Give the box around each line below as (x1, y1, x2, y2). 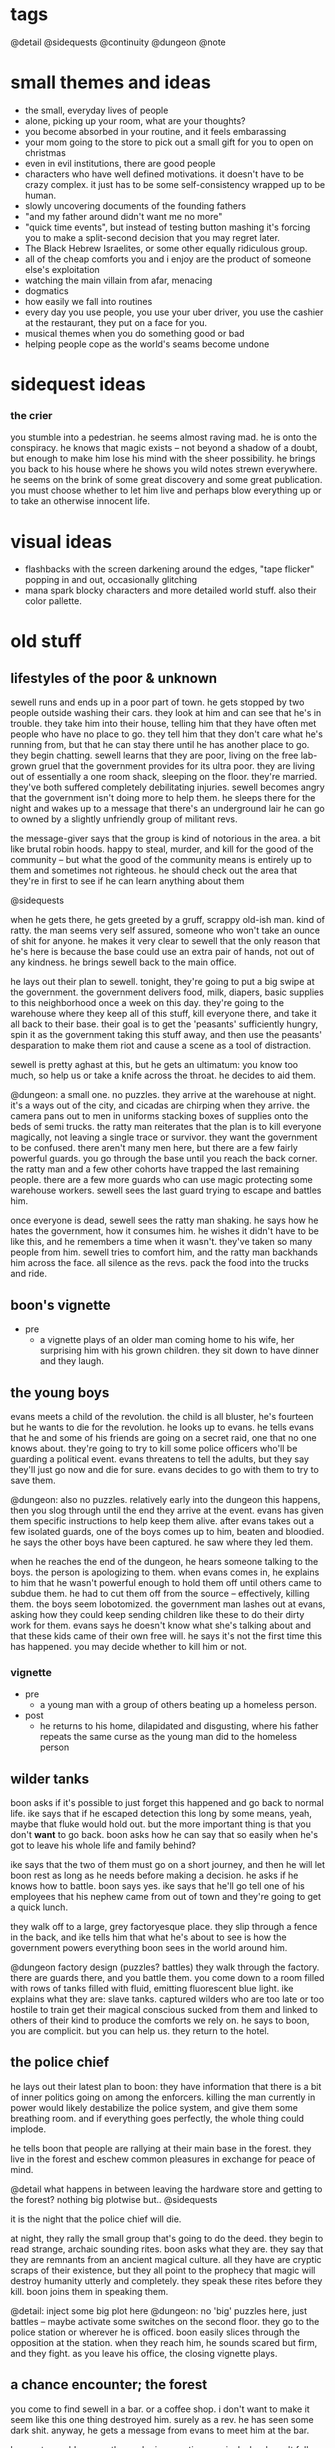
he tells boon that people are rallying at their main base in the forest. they (10, 2142, 312, 2154)
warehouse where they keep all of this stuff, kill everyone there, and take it (10, 1008, 317, 1020)
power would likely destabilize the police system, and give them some (10, 2101, 298, 2113)
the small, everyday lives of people (24, 104, 169, 116)
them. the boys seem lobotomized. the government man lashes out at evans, (10, 1598, 326, 1610)
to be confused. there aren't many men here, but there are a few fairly (10, 1142, 298, 1154)
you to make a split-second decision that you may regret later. (24, 231, 280, 243)
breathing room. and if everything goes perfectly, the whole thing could (10, 2112, 305, 2124)
